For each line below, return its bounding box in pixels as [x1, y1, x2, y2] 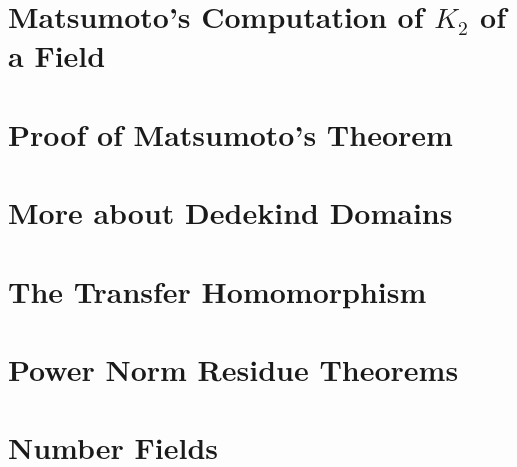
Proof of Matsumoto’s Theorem [8, 113, 453, 154]
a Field [8, 35, 106, 76]
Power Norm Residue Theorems [8, 348, 459, 389]
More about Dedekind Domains [8, 192, 453, 233]
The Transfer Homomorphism [8, 270, 427, 311]
